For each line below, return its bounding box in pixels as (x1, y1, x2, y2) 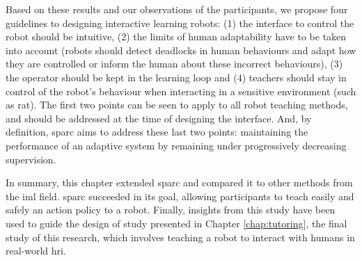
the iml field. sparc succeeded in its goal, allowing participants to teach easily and (6, 188, 354, 203)
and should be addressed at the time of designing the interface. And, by (6, 111, 312, 125)
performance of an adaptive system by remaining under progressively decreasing (6, 138, 347, 152)
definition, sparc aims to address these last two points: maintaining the (6, 124, 308, 139)
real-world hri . (6, 243, 66, 258)
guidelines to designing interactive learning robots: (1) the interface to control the (6, 15, 354, 30)
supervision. (6, 152, 56, 166)
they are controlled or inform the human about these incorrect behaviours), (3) (6, 56, 343, 71)
